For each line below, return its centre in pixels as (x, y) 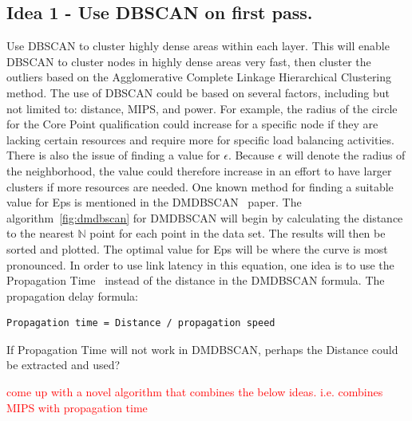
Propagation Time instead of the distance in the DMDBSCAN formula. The (196, 280)
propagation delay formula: (73, 295)
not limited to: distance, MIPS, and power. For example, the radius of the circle (202, 108)
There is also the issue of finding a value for (113, 155)
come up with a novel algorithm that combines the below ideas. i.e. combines (195, 392)
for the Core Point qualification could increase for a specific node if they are (192, 124)
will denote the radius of (346, 155)
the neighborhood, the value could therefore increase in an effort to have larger (199, 170)
